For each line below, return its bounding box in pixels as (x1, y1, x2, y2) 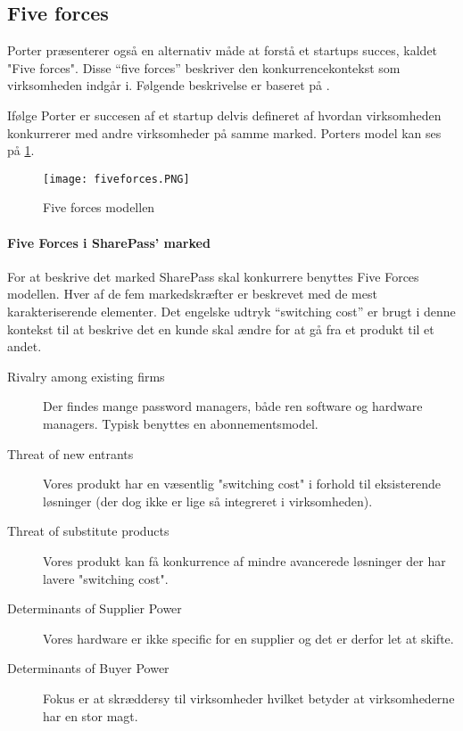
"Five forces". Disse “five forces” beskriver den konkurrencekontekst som (7, 58, 401, 77)
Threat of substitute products (7, 522, 169, 540)
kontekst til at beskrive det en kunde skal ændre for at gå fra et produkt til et (7, 319, 434, 338)
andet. (7, 337, 42, 356)
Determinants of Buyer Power (7, 659, 169, 678)
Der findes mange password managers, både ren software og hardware (43, 397, 423, 415)
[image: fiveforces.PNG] (43, 172, 190, 185)
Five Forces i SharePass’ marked (7, 233, 211, 251)
